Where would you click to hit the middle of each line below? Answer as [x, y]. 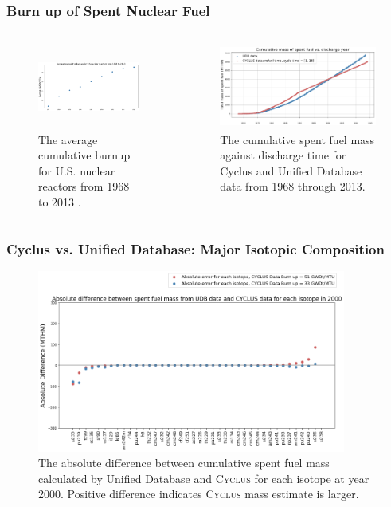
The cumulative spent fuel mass [297, 139]
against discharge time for [283, 155]
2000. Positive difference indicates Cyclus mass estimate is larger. [199, 494]
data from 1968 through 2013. [293, 186]
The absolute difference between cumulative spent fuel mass [184, 463]
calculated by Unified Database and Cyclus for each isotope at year [204, 478]
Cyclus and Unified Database [291, 170]
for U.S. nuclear [77, 170]
